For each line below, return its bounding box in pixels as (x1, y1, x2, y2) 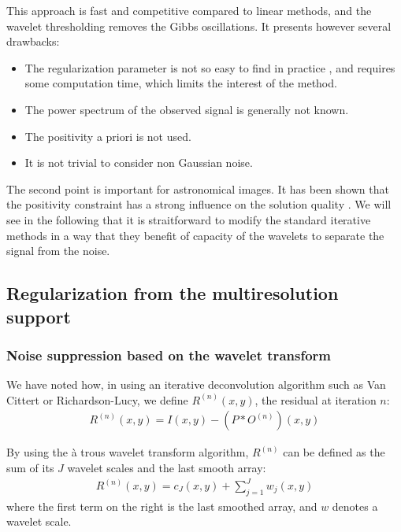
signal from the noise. (6, 242, 110, 259)
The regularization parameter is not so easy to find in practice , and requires (24, 59, 395, 76)
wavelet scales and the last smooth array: (67, 459, 266, 475)
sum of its (6, 459, 54, 475)
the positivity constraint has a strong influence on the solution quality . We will (6, 196, 392, 212)
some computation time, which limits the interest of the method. (24, 75, 337, 91)
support (6, 304, 71, 328)
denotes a (332, 497, 378, 514)
